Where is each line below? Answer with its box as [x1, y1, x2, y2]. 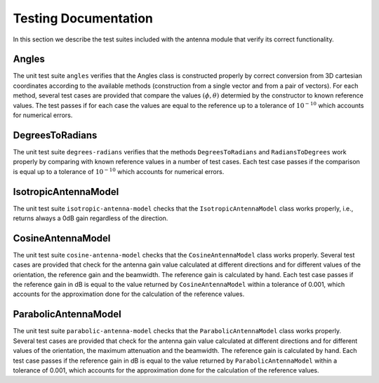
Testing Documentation [13, 11, 154, 26]
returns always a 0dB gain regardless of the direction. [13, 214, 168, 222]
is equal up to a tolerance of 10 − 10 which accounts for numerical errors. [13, 167, 225, 175]
